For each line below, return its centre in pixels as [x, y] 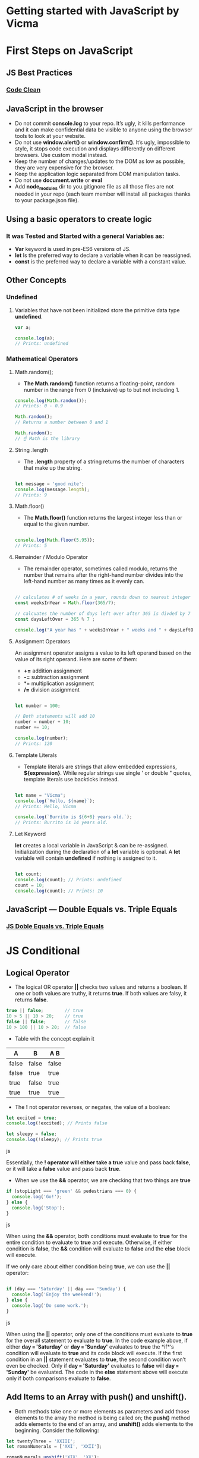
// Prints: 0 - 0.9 [39, 406]
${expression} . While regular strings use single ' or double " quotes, [108, 773]
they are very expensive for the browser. [64, 167]
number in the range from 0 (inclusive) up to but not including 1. [102, 389]
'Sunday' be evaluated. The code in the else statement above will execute [97, 1372]
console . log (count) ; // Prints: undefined [68, 880]
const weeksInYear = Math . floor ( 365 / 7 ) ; [65, 603]
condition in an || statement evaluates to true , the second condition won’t [96, 1359]
